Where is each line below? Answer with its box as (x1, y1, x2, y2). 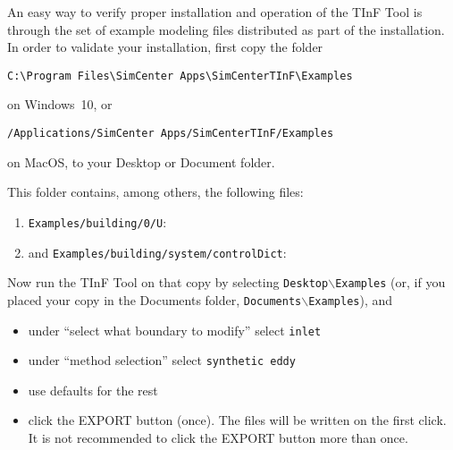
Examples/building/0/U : (28, 212, 167, 231)
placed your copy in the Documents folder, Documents (7, 290, 302, 309)
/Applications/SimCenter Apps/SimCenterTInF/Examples (7, 127, 334, 140)
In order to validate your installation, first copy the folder (7, 38, 323, 56)
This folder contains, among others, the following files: (7, 183, 304, 201)
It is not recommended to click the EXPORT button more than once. (28, 429, 408, 446)
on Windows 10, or (7, 95, 113, 114)
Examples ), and (308, 290, 393, 309)
